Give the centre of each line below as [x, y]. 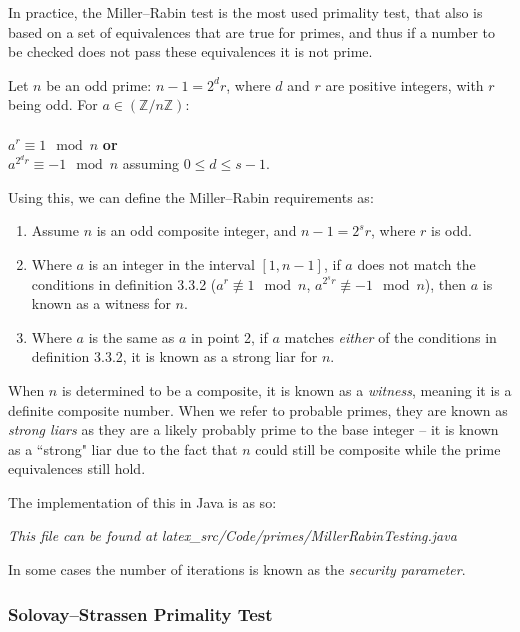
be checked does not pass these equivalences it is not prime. [190, 51]
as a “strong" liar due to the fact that [123, 448]
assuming [150, 163]
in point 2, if [229, 336]
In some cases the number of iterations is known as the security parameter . [237, 569]
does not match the [416, 263]
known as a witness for [101, 303]
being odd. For [53, 104]
